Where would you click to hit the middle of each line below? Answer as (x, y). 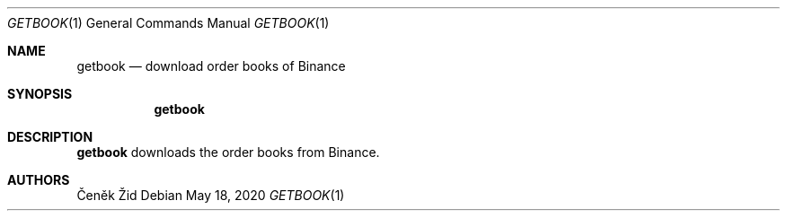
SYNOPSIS (40, 94)
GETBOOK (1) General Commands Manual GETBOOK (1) (168, 23)
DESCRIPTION (50, 137)
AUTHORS (39, 180)
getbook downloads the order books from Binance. (228, 152)
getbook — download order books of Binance (211, 66)
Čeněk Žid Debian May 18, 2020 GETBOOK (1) (211, 195)
